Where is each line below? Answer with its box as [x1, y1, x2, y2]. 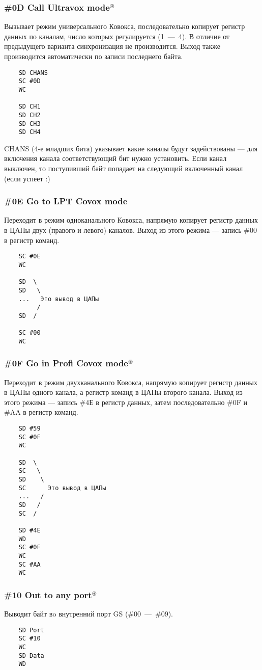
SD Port [18, 626, 44, 634]
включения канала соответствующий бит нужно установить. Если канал [4, 153, 227, 164]
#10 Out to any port [4, 588, 92, 601]
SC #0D [18, 77, 41, 85]
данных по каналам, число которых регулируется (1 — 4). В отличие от [4, 31, 230, 41]
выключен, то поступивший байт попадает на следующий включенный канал [4, 163, 243, 174]
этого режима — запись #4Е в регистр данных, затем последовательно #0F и [4, 396, 248, 407]
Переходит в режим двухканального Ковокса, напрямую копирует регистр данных [4, 377, 258, 387]
